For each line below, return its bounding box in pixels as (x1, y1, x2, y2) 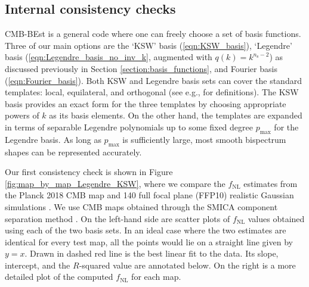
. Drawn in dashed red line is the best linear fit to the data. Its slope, (24, 247, 279, 260)
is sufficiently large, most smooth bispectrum (122, 133, 286, 145)
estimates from (243, 177, 298, 189)
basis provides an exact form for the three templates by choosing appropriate (5, 97, 286, 110)
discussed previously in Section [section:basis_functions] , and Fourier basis (5, 62, 277, 74)
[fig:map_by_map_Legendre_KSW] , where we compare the (5, 177, 225, 189)
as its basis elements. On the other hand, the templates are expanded (49, 109, 302, 121)
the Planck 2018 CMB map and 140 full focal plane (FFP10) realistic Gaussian (5, 189, 294, 201)
